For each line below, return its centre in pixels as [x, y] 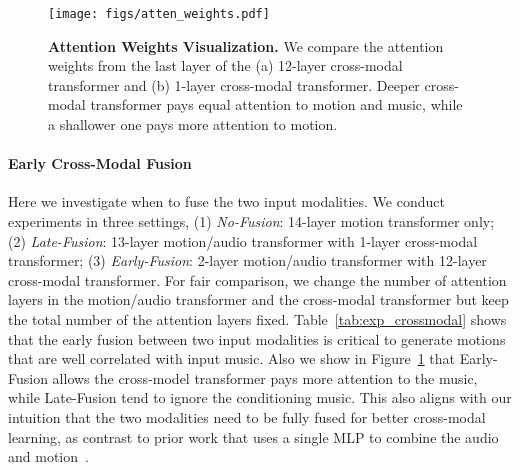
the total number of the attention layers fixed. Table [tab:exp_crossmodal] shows [257, 318]
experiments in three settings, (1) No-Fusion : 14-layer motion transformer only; [251, 221]
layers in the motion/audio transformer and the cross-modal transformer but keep [258, 299]
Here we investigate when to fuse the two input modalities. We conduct [226, 201]
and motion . [48, 456]
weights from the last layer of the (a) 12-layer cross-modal [225, 65]
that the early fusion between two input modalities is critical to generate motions [257, 338]
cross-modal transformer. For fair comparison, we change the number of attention [257, 279]
